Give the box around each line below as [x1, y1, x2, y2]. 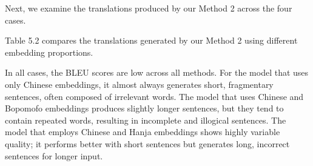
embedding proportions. [5, 45, 93, 58]
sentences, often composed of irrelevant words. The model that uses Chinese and [5, 90, 304, 102]
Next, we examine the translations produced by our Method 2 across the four [5, 2, 292, 14]
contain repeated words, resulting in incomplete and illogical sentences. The [5, 113, 286, 126]
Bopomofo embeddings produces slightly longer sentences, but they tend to [5, 102, 284, 115]
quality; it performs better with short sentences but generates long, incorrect [5, 137, 290, 150]
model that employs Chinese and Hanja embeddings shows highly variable [5, 125, 280, 138]
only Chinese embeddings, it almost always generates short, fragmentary [5, 78, 274, 90]
